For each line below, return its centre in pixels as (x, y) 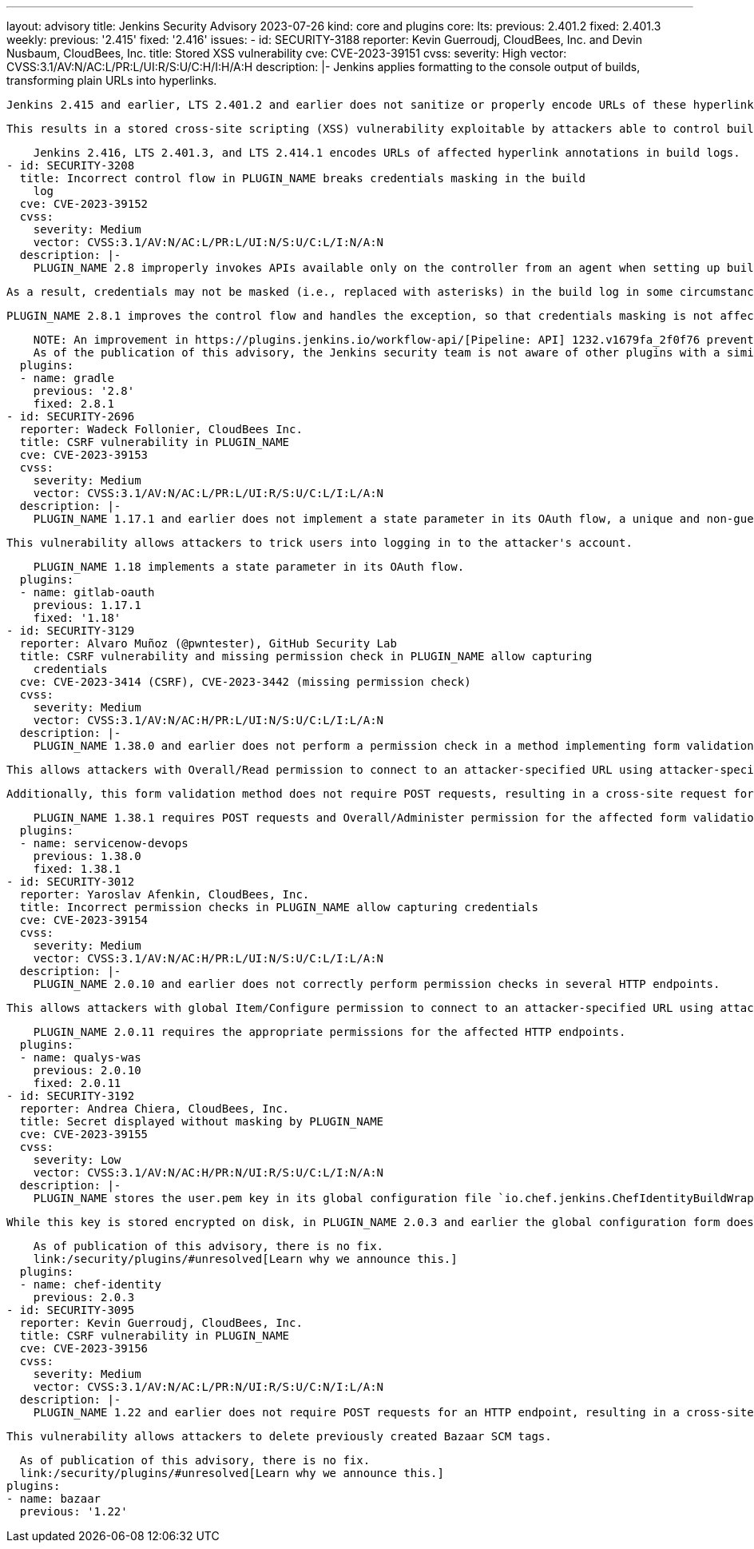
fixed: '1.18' (77, 618)
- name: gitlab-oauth (87, 592)
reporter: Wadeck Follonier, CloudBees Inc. (161, 429)
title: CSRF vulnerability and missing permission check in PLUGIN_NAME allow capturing (306, 656)
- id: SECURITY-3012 (71, 882)
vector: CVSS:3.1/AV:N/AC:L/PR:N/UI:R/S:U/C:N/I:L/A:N (208, 1387)
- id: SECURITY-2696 (71, 416)
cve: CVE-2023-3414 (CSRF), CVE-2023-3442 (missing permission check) (245, 682)
